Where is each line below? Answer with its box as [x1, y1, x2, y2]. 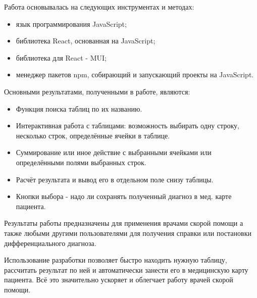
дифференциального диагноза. [4, 237, 96, 248]
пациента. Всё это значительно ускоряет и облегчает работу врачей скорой [4, 274, 233, 285]
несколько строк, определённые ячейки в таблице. [16, 130, 170, 140]
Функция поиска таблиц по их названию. [16, 103, 142, 114]
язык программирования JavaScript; [16, 18, 127, 29]
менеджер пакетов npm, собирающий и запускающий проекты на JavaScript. [16, 69, 254, 80]
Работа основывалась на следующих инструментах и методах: [4, 2, 194, 12]
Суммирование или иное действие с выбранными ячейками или [16, 147, 212, 158]
